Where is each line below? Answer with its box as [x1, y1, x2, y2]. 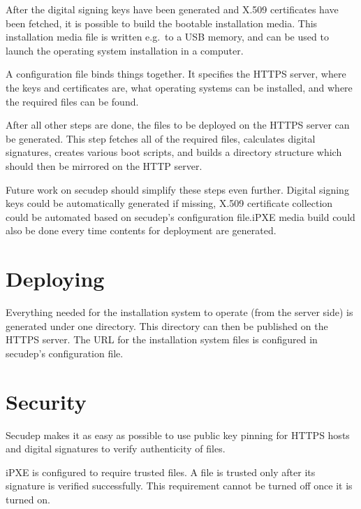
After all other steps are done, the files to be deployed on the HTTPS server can [6, 117, 350, 132]
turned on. [6, 492, 50, 506]
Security [6, 387, 87, 415]
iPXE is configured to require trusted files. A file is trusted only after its [6, 464, 316, 479]
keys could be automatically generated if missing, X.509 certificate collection [6, 196, 333, 210]
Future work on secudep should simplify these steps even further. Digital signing [6, 182, 349, 196]
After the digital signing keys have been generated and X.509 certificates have [6, 2, 339, 16]
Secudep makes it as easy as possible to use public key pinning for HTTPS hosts [6, 427, 350, 442]
